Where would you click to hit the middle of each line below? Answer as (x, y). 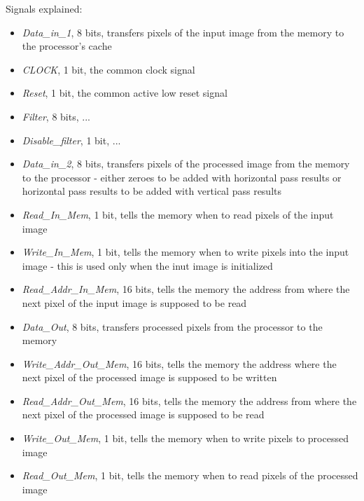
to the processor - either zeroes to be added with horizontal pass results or (182, 177)
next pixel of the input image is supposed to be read (134, 302)
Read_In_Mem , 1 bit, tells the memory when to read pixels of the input (178, 214)
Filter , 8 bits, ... (56, 116)
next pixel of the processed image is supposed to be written (149, 377)
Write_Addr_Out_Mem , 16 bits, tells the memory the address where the (179, 363)
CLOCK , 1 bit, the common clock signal (108, 69)
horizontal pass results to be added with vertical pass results (152, 191)
